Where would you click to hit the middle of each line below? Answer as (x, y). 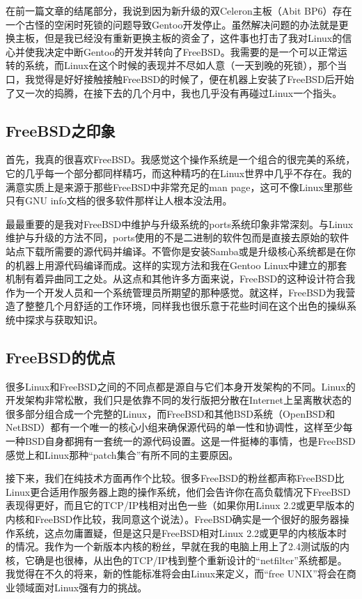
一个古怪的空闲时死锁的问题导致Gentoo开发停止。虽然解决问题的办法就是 (172, 24)
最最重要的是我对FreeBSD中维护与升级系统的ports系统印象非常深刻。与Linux (180, 223)
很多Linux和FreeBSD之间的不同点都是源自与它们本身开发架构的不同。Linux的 (181, 386)
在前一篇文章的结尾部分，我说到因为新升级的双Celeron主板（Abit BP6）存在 (179, 10)
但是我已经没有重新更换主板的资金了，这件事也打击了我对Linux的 (193, 38)
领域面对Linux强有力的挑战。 (81, 587)
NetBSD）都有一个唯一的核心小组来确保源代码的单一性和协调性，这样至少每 (179, 427)
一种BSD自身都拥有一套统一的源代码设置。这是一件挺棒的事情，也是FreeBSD (181, 441)
